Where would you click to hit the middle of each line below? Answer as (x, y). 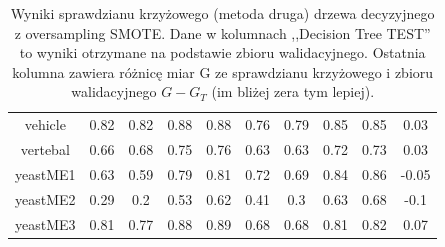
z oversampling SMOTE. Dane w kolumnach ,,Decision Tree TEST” (222, 32)
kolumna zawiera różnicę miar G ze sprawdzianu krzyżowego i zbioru (223, 71)
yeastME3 (45, 223)
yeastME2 (45, 198)
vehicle (45, 124)
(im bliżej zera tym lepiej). (293, 91)
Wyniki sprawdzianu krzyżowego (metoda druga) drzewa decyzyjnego (222, 13)
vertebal (45, 149)
